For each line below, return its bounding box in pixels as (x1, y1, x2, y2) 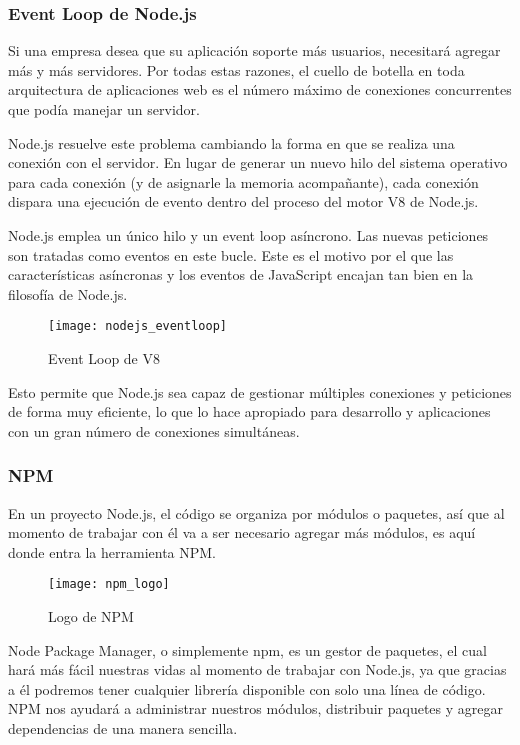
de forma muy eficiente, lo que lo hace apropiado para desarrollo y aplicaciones (8, 401, 491, 422)
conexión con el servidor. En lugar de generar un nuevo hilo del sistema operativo (8, 152, 508, 173)
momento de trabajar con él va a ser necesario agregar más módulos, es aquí (8, 522, 476, 543)
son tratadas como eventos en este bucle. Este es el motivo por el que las (8, 244, 454, 265)
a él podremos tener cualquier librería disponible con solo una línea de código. (8, 678, 486, 699)
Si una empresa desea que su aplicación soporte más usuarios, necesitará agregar (8, 40, 501, 61)
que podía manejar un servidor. (8, 99, 200, 119)
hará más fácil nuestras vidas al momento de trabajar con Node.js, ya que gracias (8, 659, 507, 680)
